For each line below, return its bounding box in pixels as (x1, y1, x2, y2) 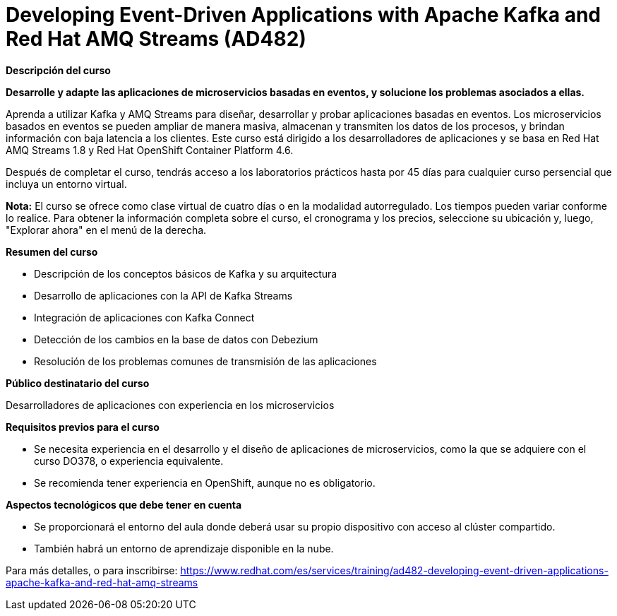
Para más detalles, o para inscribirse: (6, 564, 178, 576)
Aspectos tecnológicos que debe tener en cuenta (6, 498, 242, 511)
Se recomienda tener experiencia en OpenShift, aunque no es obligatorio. (34, 476, 376, 489)
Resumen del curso (6, 245, 98, 258)
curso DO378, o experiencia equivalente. (34, 454, 224, 467)
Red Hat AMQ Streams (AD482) (6, 27, 306, 51)
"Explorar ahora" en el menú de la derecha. (6, 223, 207, 236)
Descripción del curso (6, 64, 111, 76)
